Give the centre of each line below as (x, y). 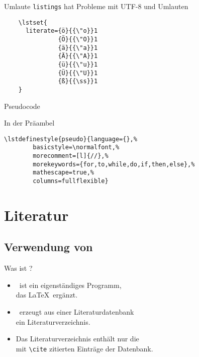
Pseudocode (22, 106)
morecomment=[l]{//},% (71, 156)
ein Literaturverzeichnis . (53, 321)
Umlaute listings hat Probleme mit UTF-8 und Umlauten (96, 6)
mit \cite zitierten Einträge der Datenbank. (84, 348)
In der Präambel (29, 123)
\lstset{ (33, 22)
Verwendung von (48, 247)
